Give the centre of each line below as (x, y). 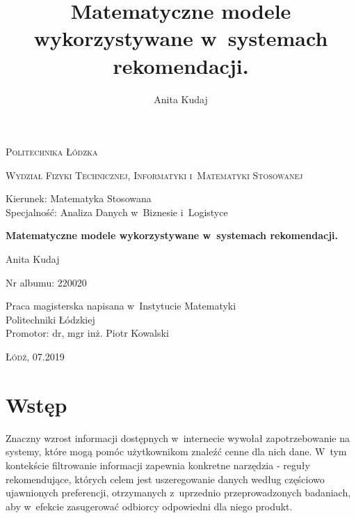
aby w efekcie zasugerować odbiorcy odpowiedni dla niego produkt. (149, 506)
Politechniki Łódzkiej (50, 319)
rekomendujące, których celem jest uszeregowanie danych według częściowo (165, 479)
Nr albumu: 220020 (46, 282)
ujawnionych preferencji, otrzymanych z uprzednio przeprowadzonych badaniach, (178, 493)
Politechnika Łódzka (52, 152)
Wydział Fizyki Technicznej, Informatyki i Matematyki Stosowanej (154, 175)
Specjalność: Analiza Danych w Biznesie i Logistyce (117, 212)
